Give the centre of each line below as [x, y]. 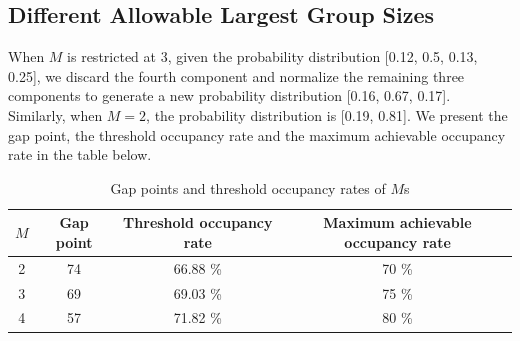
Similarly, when [55, 114]
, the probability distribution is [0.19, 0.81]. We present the [327, 114]
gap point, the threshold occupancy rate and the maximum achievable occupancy [257, 134]
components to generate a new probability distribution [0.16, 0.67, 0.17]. [229, 95]
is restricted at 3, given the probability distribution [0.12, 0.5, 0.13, [272, 56]
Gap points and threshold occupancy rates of [248, 187]
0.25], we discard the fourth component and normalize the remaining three [236, 75]
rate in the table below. [80, 154]
